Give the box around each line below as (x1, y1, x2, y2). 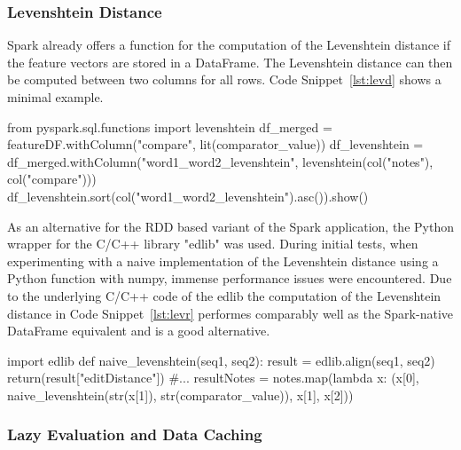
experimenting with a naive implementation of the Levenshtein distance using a (7, 251, 439, 270)
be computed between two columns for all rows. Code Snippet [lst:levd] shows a (7, 70, 441, 89)
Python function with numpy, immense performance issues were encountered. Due (7, 269, 452, 288)
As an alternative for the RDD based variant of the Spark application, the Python (7, 217, 454, 235)
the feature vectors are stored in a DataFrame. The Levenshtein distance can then (7, 52, 453, 71)
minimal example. (7, 88, 104, 106)
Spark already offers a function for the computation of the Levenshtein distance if (7, 36, 450, 54)
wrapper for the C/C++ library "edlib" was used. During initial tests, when (7, 234, 418, 253)
